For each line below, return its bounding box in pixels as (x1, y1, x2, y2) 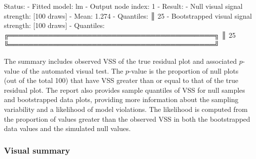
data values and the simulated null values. (4, 123, 131, 133)
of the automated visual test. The (22, 65, 123, 76)
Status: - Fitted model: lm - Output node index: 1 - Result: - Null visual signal (4, 1, 243, 11)
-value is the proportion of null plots (129, 65, 239, 76)
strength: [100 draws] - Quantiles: (4, 20, 105, 30)
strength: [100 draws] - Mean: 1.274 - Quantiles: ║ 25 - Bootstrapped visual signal (4, 10, 252, 21)
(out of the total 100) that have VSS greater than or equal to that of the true (4, 75, 239, 85)
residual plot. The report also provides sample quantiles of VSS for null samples (4, 84, 245, 95)
